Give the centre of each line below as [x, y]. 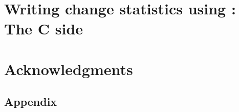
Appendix [31, 101]
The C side [44, 29]
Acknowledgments [69, 69]
